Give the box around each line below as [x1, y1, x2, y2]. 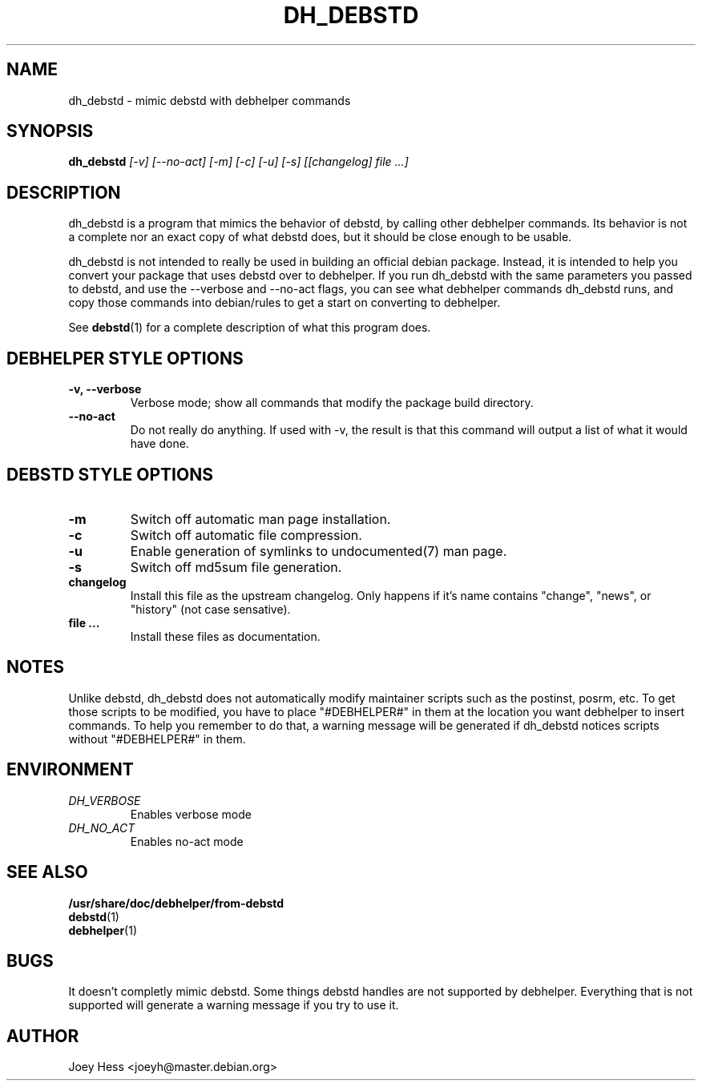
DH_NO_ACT [68, 820, 135, 835]
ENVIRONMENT [6, 759, 134, 780]
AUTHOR [6, 1025, 79, 1046]
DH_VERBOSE [68, 793, 141, 807]
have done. [130, 437, 189, 451]
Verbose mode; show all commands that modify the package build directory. [130, 396, 534, 410]
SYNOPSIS [6, 121, 94, 142]
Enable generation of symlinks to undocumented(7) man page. [130, 542, 507, 559]
